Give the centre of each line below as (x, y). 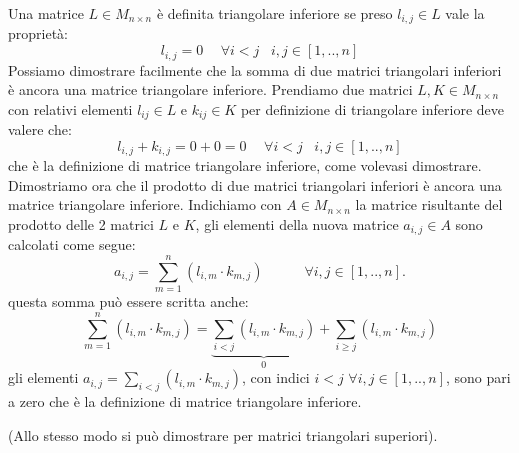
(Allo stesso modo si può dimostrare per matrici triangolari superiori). (223, 434)
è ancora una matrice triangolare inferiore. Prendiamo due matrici (210, 89)
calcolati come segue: (72, 244)
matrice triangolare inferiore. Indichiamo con (145, 204)
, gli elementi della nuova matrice (297, 223)
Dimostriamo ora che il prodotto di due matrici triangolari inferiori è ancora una (255, 184)
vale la (465, 13)
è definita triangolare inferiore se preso (274, 13)
